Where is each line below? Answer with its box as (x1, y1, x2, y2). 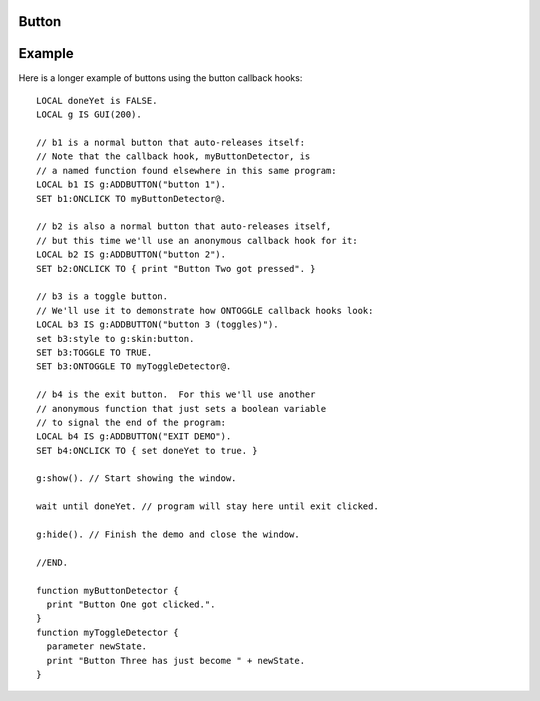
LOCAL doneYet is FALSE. (36, 95, 158, 106)
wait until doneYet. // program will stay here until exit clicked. (36, 501, 379, 512)
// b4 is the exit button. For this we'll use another (36, 389, 316, 400)
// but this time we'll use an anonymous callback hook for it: (36, 235, 359, 246)
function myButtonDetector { (36, 585, 179, 596)
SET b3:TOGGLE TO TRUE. (36, 346, 153, 358)
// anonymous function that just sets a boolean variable (36, 403, 327, 414)
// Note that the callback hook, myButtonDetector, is (36, 151, 311, 162)
